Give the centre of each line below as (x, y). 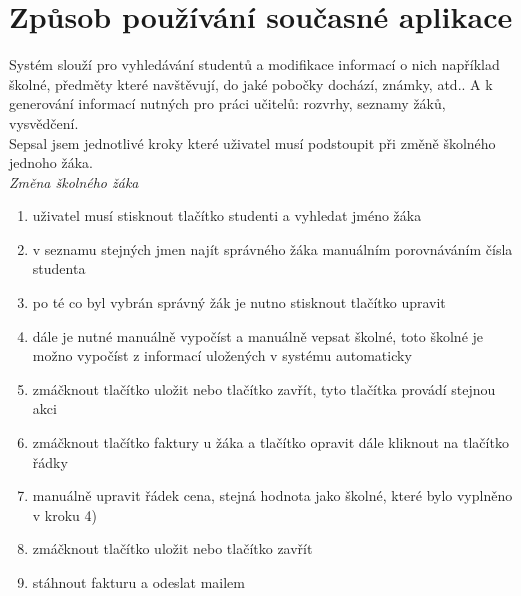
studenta (59, 268)
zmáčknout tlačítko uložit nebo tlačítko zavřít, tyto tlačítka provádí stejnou (264, 388)
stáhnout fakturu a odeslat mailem (138, 582)
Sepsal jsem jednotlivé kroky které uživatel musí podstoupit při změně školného (252, 142)
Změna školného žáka (74, 181)
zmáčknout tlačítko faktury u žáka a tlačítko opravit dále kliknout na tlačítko (270, 442)
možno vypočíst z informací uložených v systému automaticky (222, 355)
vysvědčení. (44, 122)
